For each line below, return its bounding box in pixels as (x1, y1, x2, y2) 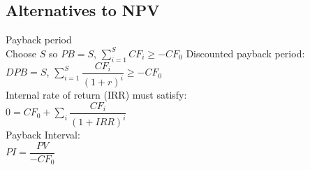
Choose (6, 45, 37, 60)
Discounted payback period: (186, 45, 305, 60)
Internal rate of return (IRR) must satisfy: (6, 87, 187, 101)
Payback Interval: (6, 127, 80, 141)
